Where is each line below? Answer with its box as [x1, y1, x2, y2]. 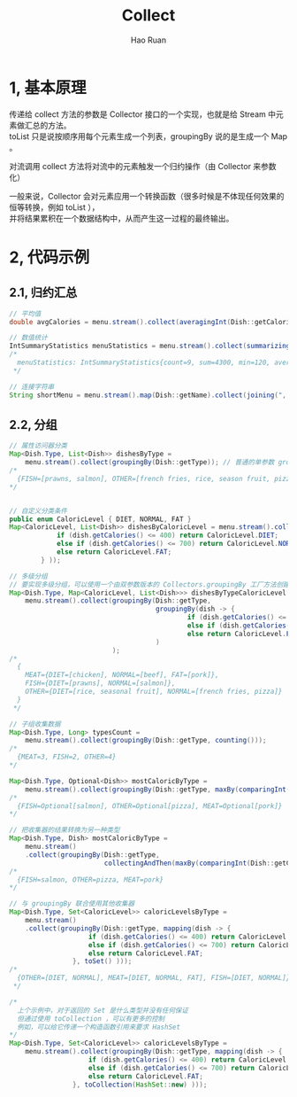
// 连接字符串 [9, 382, 55, 391]
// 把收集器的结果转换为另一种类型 [9, 826, 120, 835]
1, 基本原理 [9, 77, 87, 97]
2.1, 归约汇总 [9, 285, 78, 300]
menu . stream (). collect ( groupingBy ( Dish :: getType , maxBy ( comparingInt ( [25, 785, 291, 794]
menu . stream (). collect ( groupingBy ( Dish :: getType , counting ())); [25, 736, 267, 745]
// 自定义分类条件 [9, 506, 68, 515]
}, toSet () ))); [72, 957, 133, 966]
